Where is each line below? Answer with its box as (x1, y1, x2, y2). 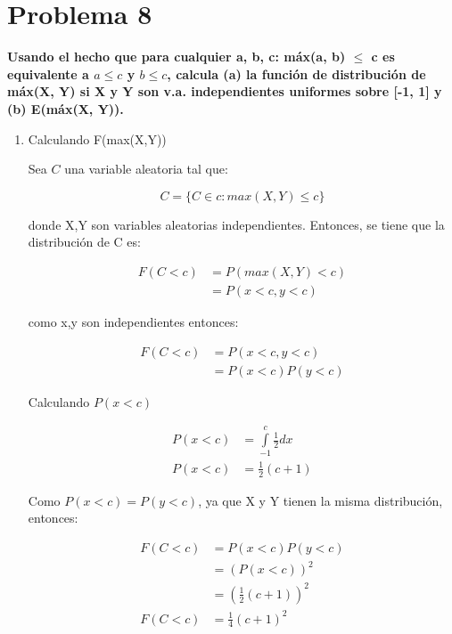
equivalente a (7, 64, 89, 83)
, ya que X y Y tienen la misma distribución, (198, 491, 443, 509)
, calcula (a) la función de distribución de (167, 64, 426, 83)
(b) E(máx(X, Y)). (7, 99, 124, 118)
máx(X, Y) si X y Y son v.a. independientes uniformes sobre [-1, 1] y (7, 82, 442, 101)
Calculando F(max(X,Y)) (28, 129, 167, 148)
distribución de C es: (28, 232, 141, 251)
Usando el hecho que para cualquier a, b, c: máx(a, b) (7, 47, 346, 66)
